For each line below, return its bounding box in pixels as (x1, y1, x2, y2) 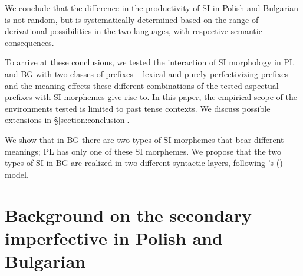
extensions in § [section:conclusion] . (5, 114, 130, 126)
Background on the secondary (5, 202, 252, 227)
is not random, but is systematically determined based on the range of (5, 13, 259, 25)
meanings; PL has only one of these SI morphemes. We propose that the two (5, 145, 282, 157)
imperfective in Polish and (5, 225, 223, 250)
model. (5, 168, 29, 180)
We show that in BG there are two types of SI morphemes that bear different (5, 133, 284, 145)
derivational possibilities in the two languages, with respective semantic (5, 25, 262, 37)
